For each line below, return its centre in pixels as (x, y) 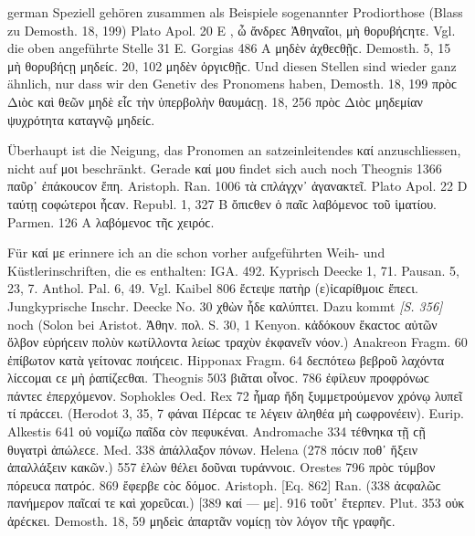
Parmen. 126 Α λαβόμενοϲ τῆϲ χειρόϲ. (111, 221)
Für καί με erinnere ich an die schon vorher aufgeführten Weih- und (196, 252)
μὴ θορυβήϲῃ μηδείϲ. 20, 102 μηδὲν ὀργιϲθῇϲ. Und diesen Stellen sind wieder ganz (232, 65)
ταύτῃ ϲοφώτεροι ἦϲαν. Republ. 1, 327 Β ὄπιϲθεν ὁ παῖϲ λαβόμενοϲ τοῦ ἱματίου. (222, 203)
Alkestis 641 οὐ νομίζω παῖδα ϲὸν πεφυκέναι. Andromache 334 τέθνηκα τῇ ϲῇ (216, 431)
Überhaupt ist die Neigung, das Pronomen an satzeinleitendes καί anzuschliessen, (234, 150)
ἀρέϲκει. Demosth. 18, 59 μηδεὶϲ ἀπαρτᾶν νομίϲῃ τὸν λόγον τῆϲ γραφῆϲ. (201, 521)
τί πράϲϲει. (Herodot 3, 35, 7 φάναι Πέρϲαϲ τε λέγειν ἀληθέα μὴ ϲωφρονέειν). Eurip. (236, 413)
